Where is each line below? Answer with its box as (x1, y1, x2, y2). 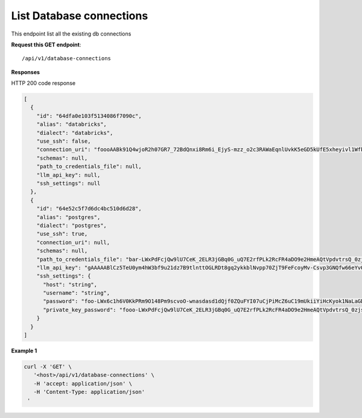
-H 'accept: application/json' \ (33, 380, 133, 387)
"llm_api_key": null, (36, 172, 101, 178)
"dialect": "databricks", (36, 129, 113, 136)
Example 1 (11, 347, 37, 355)
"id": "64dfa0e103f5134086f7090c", (36, 112, 142, 119)
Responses (11, 68, 40, 75)
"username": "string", (43, 290, 110, 296)
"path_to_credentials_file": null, (36, 163, 142, 170)
